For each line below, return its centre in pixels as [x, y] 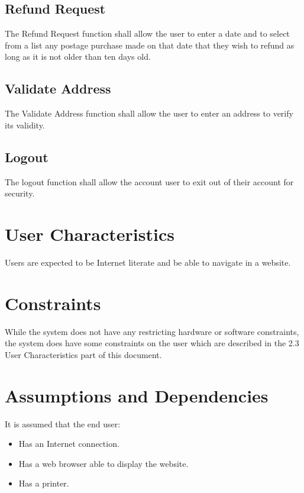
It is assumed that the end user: [63, 423]
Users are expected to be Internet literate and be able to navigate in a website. [148, 262]
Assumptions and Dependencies [137, 395]
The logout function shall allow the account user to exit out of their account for [149, 181]
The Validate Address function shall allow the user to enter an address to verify [149, 113]
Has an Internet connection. [69, 444]
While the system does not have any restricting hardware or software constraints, [152, 331]
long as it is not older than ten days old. [78, 57]
